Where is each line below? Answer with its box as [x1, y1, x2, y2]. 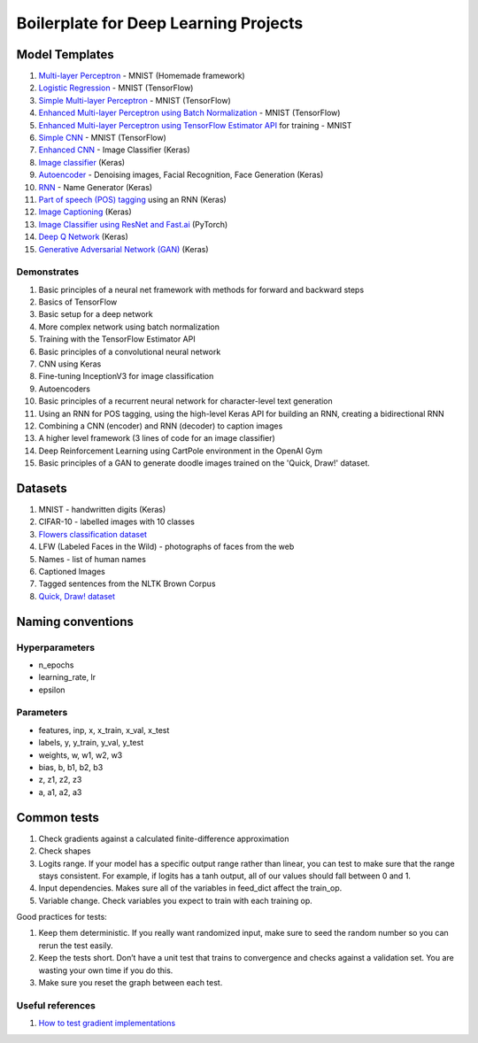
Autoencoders [38, 383, 90, 394]
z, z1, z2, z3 [38, 775, 82, 785]
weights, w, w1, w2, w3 [38, 749, 123, 761]
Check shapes [38, 846, 91, 856]
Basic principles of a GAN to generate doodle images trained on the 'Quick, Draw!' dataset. [38, 458, 371, 468]
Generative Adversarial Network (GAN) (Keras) [38, 243, 209, 254]
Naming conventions [16, 614, 135, 629]
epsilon [38, 684, 66, 695]
